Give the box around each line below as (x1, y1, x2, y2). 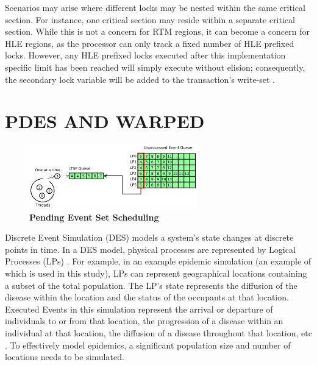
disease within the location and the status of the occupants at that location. (5, 291, 289, 303)
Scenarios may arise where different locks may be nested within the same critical (5, 1, 305, 13)
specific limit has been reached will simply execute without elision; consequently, (5, 60, 305, 73)
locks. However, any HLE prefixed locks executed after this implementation (5, 49, 286, 62)
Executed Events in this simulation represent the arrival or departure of (5, 302, 273, 315)
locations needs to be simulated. (5, 350, 124, 363)
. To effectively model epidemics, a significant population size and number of (5, 338, 291, 351)
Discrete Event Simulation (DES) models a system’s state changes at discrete (5, 231, 294, 244)
